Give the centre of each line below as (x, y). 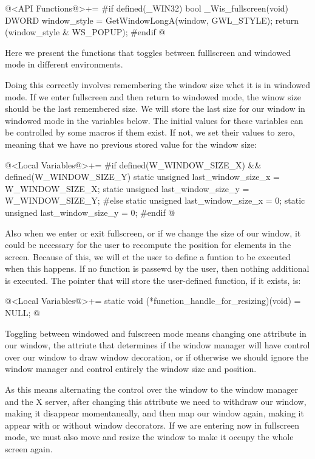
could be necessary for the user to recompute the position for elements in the (148, 245)
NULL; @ (22, 313)
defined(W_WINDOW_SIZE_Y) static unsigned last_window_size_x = (142, 177)
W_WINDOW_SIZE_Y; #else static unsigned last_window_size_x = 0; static (155, 200)
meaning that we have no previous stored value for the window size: (131, 144)
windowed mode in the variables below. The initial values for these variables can (154, 120)
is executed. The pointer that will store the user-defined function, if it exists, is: (153, 280)
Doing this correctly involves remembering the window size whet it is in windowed (158, 84)
